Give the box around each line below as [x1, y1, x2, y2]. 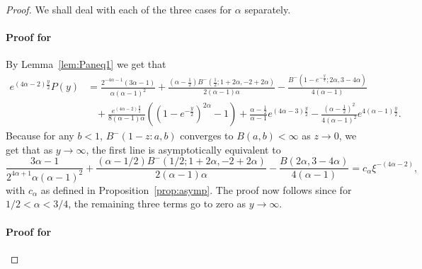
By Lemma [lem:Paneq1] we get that [6, 57, 166, 71]
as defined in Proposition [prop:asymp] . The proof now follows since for [40, 182, 352, 197]
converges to [180, 128, 234, 143]
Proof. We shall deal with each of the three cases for [6, 2, 232, 16]
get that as [6, 142, 53, 156]
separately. [244, 2, 291, 16]
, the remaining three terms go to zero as [68, 196, 246, 211]
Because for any [6, 128, 74, 143]
